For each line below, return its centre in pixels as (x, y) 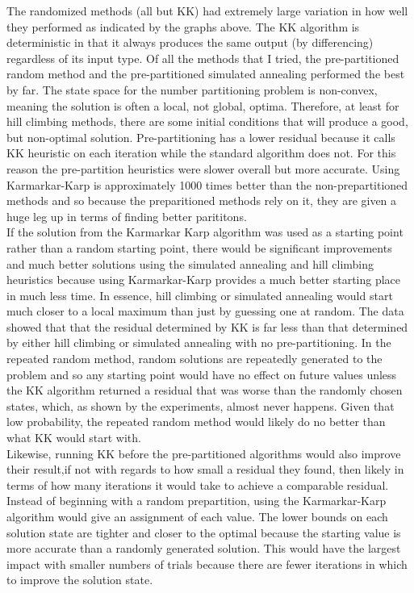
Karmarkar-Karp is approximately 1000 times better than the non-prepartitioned (207, 184)
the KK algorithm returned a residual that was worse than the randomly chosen (205, 390)
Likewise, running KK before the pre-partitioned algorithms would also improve (204, 453)
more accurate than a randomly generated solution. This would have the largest (204, 548)
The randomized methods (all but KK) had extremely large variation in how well (207, 10)
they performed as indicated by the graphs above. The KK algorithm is (183, 26)
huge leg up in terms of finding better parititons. (127, 216)
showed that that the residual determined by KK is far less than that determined (207, 326)
